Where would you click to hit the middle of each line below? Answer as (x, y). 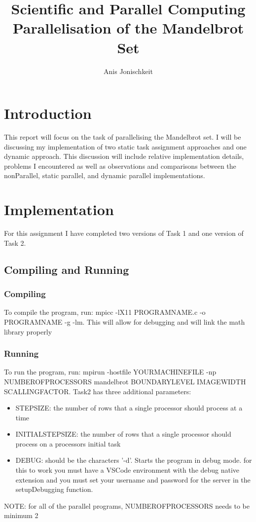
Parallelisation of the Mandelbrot (128, 28)
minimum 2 (21, 515)
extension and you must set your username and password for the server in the (133, 479)
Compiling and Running (67, 269)
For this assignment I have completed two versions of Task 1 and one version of (124, 233)
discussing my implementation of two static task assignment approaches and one (125, 146)
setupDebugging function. (54, 489)
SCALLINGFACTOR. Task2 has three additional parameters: (98, 391)
